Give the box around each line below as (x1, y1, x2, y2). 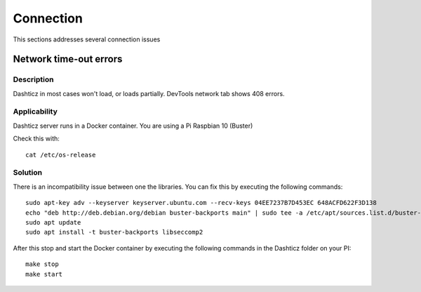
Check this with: (13, 134, 60, 143)
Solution (13, 168, 43, 178)
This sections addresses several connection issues (13, 35, 161, 44)
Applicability (13, 107, 58, 117)
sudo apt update (25, 218, 81, 226)
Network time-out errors (13, 53, 123, 65)
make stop (25, 260, 59, 268)
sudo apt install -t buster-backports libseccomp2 (25, 228, 203, 237)
